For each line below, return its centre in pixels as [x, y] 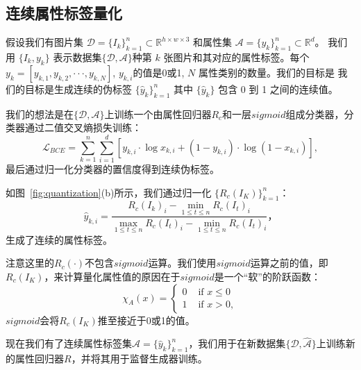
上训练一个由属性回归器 [158, 113]
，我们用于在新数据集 [237, 343]
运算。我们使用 [182, 263]
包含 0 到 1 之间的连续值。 [278, 89]
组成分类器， [315, 113]
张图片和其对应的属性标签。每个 [236, 57]
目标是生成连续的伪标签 [78, 89]
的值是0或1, [159, 72]
